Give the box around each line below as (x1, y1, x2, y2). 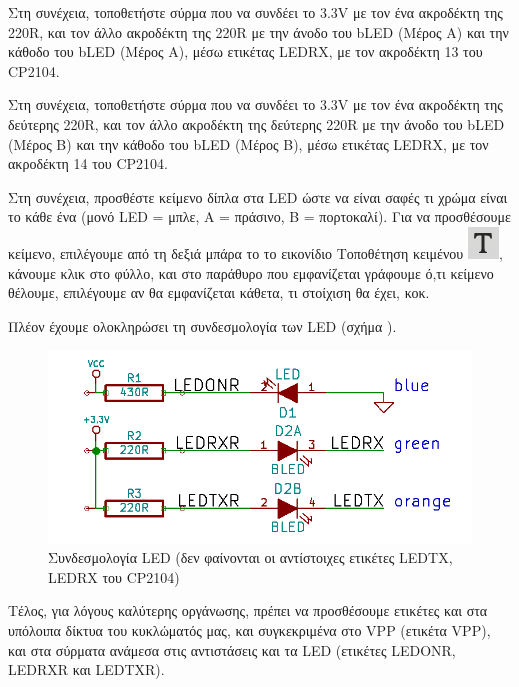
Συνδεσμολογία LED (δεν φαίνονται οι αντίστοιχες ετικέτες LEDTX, (48, 547, 453, 568)
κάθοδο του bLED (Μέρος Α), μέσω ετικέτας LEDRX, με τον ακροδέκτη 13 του (8, 41, 483, 62)
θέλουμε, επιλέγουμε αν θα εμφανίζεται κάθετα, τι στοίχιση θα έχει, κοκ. (8, 282, 430, 303)
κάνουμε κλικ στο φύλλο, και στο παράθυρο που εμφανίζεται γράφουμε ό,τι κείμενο (8, 262, 494, 283)
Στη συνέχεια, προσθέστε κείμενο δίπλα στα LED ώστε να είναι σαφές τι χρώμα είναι (8, 186, 508, 207)
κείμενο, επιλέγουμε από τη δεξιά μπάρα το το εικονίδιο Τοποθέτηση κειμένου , (8, 242, 503, 263)
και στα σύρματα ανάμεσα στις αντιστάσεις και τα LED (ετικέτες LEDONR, (8, 639, 456, 660)
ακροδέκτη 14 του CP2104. (8, 153, 168, 174)
